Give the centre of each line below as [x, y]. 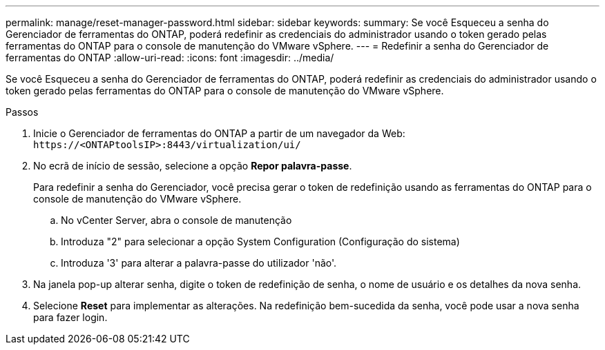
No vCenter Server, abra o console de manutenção [176, 220]
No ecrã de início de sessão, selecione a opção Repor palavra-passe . [193, 166]
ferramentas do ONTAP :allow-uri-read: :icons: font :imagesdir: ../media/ [170, 58]
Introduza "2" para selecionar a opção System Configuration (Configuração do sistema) [260, 241]
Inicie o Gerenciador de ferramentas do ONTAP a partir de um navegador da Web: [219, 133]
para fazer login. [70, 317]
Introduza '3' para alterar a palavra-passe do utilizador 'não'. [199, 263]
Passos [22, 112]
